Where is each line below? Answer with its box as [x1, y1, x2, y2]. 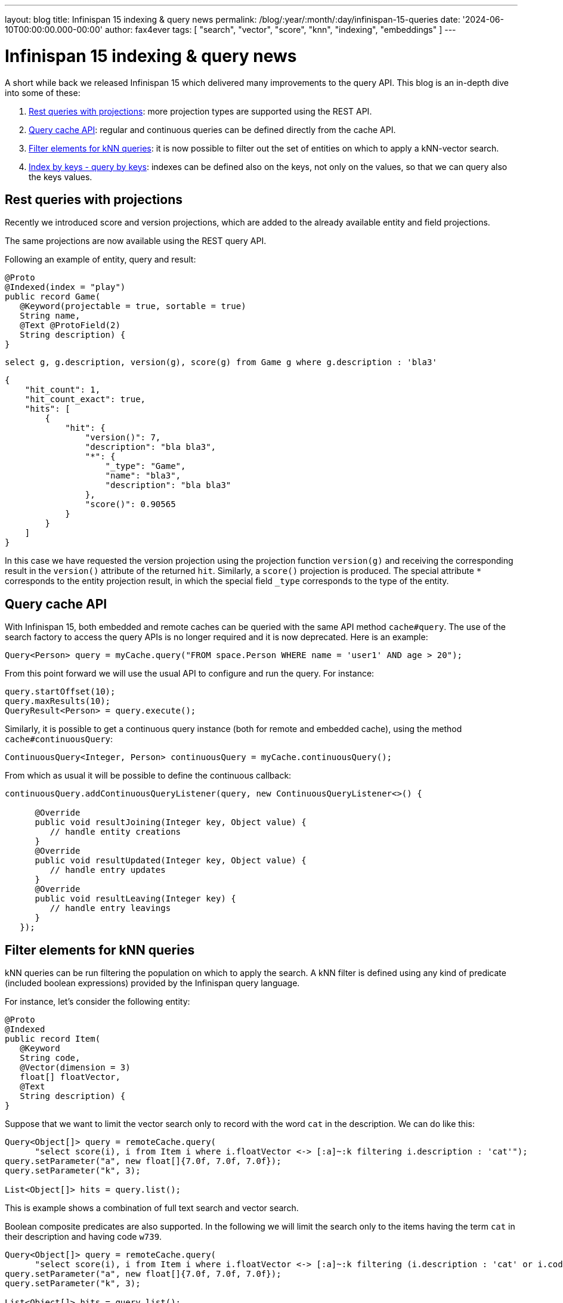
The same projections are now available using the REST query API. [5, 236, 267, 246]
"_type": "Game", [105, 461, 186, 471]
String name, [20, 311, 81, 321]
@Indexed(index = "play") [5, 282, 126, 292]
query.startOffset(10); [5, 687, 116, 697]
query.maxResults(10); [5, 696, 111, 706]
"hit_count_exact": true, [24, 394, 146, 405]
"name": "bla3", [105, 471, 181, 481]
